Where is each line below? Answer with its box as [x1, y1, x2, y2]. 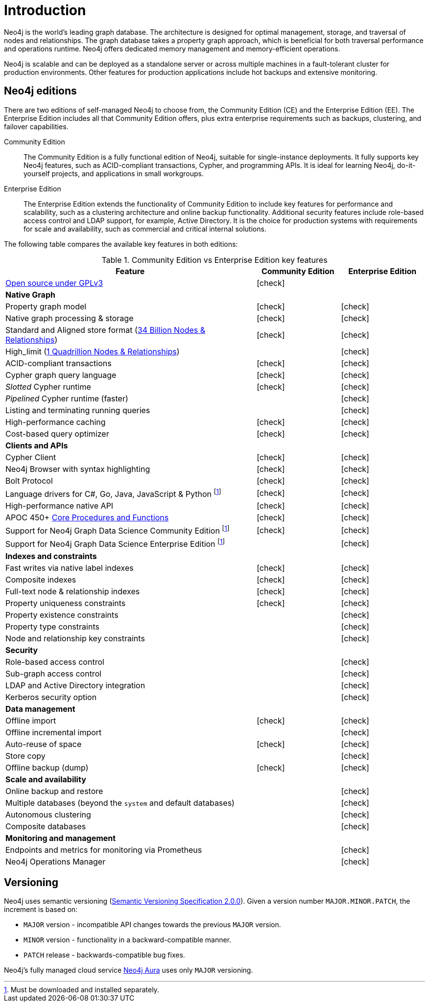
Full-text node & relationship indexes [5, 586, 140, 596]
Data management [5, 703, 75, 714]
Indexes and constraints [5, 551, 97, 561]
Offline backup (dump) [5, 762, 89, 772]
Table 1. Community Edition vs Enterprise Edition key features [101, 255, 328, 265]
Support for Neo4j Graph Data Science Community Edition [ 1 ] [5, 524, 230, 536]
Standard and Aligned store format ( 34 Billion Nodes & [5, 325, 206, 335]
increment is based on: [4, 905, 78, 914]
